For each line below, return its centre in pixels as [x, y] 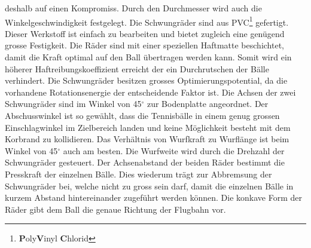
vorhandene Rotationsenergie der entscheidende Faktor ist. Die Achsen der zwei [150, 92]
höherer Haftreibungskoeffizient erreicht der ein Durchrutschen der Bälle [137, 68]
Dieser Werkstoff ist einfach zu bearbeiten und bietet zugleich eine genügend [145, 33]
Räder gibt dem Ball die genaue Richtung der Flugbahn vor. [115, 209]
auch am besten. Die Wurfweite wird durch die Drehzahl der [174, 150]
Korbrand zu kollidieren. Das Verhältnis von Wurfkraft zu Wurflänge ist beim [147, 139]
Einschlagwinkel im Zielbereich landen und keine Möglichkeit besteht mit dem [148, 127]
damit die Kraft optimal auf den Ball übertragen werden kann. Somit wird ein [148, 57]
